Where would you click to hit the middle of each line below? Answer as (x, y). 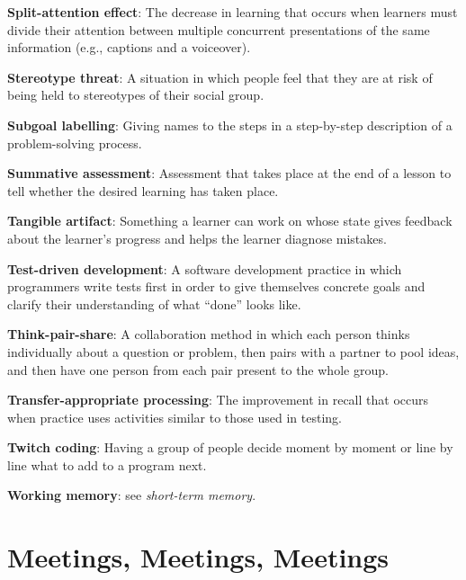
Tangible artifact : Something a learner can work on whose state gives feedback (230, 221)
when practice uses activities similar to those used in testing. (175, 417)
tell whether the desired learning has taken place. (143, 190)
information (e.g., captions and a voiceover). (129, 47)
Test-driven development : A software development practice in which (205, 268)
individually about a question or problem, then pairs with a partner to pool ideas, (233, 351)
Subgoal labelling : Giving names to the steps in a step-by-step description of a (230, 125)
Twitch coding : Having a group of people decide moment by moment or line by (230, 447)
